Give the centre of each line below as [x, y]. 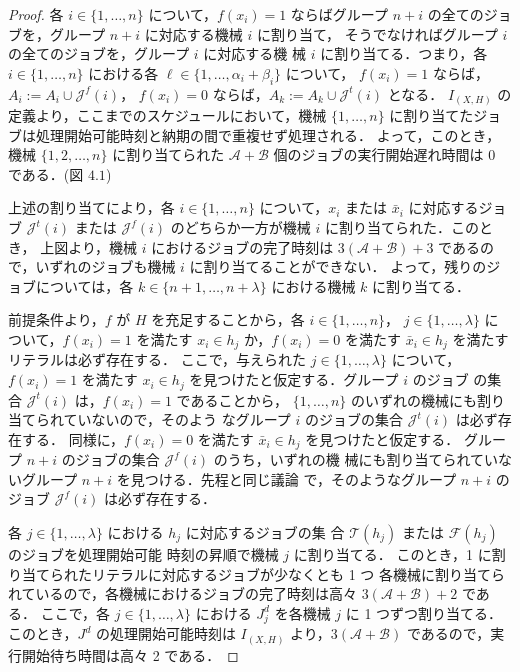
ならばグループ [339, 14]
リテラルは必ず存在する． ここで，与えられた [157, 359]
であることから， [232, 399]
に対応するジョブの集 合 [265, 531]
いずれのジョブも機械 [105, 266]
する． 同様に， [72, 438]
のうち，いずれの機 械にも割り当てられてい [355, 459]
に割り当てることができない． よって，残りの [338, 266]
